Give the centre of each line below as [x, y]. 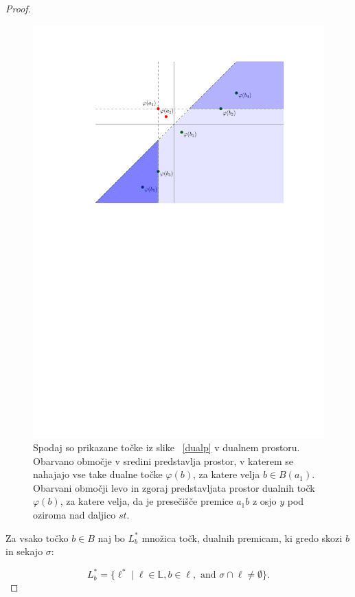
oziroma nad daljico [75, 515]
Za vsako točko [37, 538]
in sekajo [24, 551]
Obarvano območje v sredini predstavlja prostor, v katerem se [163, 460]
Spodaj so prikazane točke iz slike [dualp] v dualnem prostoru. [167, 447]
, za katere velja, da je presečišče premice [147, 501]
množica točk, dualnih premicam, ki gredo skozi [242, 538]
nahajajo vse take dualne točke [98, 474]
